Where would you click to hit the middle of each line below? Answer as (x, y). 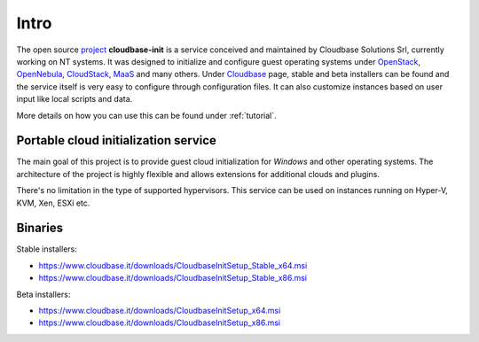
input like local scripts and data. (75, 99)
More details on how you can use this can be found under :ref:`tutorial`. (146, 115)
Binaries (40, 228)
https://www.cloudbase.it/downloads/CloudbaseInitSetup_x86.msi (160, 323)
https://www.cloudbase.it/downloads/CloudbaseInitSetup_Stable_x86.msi (173, 278)
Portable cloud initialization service (117, 140)
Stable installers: (47, 249)
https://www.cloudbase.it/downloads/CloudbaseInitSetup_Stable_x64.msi (173, 265)
